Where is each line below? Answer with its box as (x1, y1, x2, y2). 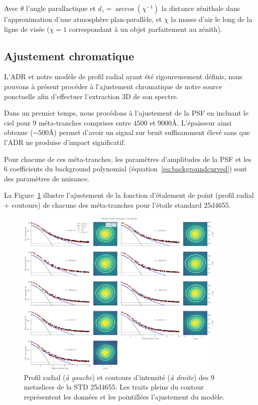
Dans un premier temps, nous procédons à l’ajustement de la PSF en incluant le (4, 108, 249, 118)
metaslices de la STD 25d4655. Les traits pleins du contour (24, 382, 204, 392)
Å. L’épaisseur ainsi (171, 117, 232, 128)
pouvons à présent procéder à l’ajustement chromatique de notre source (4, 81, 222, 91)
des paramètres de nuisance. (4, 173, 90, 183)
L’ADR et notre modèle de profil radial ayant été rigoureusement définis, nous (4, 71, 243, 82)
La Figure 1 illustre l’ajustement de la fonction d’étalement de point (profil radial (4, 190, 254, 200)
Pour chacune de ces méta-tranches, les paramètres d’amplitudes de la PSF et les (4, 153, 252, 164)
